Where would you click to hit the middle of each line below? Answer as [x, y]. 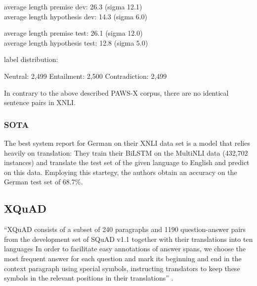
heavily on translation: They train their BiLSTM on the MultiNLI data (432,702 [126, 152]
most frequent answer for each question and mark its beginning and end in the [123, 258]
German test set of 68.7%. [43, 182]
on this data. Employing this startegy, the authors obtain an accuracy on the [121, 172]
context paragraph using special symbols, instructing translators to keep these [122, 268]
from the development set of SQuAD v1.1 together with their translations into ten [128, 239]
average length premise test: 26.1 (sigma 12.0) [73, 33]
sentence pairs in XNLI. [40, 102]
